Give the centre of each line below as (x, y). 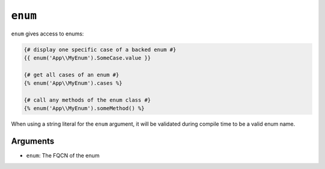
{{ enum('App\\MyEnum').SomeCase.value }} (87, 58)
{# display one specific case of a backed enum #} (100, 49)
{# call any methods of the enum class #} (87, 100)
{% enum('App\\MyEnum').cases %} (73, 83)
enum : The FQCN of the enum (63, 156)
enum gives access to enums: (48, 34)
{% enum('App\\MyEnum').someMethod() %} (84, 109)
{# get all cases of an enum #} (72, 75)
